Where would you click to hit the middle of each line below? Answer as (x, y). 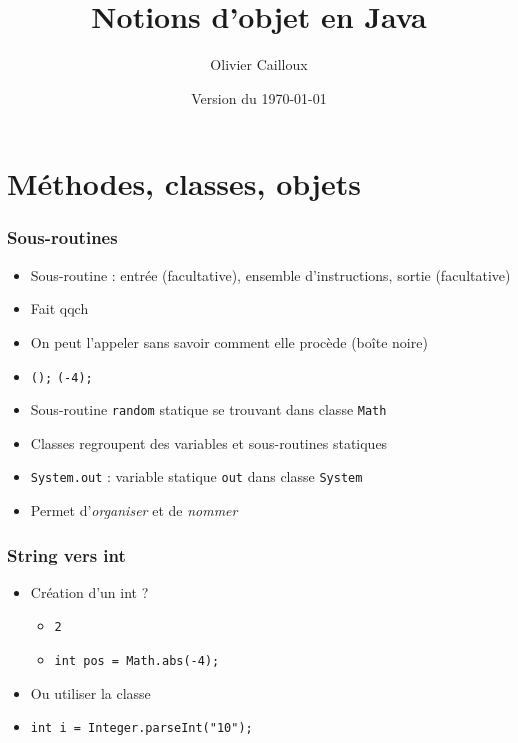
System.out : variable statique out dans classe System (196, 476)
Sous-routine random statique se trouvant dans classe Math (208, 409)
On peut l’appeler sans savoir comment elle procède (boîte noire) (229, 341)
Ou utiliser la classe (90, 692)
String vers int (66, 554)
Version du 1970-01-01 (259, 97)
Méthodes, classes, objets (184, 183)
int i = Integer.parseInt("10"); (141, 728)
